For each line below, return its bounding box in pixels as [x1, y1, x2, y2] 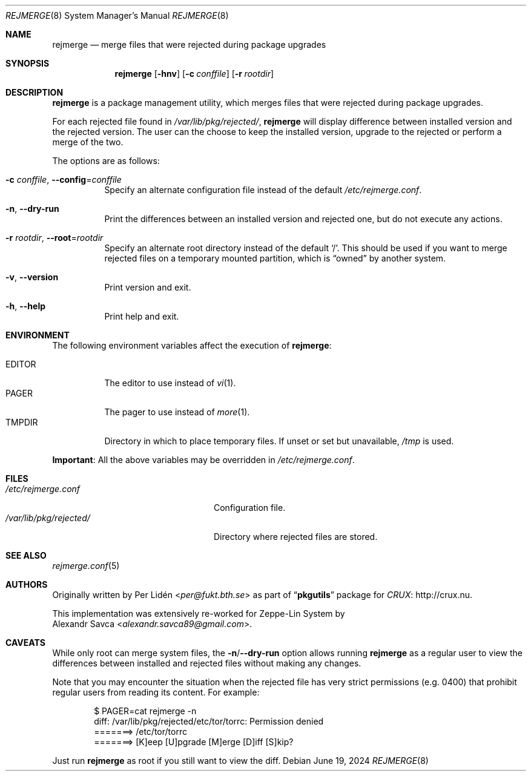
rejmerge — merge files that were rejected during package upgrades [52, 39, 326, 50]
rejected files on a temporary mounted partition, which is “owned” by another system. [104, 253, 446, 263]
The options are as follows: [52, 156, 160, 166]
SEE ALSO [5, 550, 47, 561]
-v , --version [5, 272, 59, 282]
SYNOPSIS [5, 58, 50, 68]
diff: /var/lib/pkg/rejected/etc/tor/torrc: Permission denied [94, 716, 324, 726]
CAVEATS [5, 637, 45, 648]
